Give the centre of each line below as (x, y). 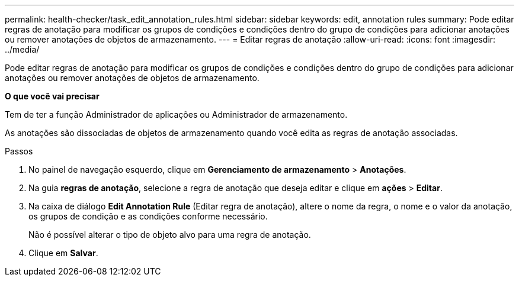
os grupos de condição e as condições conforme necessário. (148, 216)
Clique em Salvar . (63, 253)
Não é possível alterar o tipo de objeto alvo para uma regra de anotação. (170, 235)
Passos (19, 151)
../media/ (22, 49)
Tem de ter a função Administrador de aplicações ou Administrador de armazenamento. (176, 114)
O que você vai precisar (52, 96)
